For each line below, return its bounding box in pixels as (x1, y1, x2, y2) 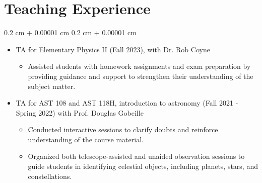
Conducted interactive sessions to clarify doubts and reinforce (28, 124, 218, 135)
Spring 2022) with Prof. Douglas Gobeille (16, 107, 144, 118)
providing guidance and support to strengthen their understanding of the (28, 70, 253, 81)
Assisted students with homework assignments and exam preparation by (28, 61, 251, 71)
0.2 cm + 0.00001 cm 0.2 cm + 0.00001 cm (4, 27, 137, 38)
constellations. (28, 170, 72, 181)
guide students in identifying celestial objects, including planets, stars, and (28, 161, 258, 171)
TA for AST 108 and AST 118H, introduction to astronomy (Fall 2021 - (16, 98, 238, 108)
